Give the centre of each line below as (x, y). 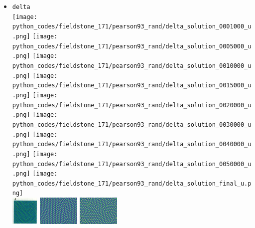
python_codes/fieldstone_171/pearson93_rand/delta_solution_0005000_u (132, 46)
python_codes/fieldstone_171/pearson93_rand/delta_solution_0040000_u (132, 144)
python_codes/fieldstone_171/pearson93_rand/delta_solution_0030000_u (132, 124)
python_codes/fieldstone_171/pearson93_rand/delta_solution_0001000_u (132, 27)
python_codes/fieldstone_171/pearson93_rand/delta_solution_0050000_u (132, 164)
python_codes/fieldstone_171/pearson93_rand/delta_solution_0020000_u (132, 105)
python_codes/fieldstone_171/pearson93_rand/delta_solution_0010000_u (132, 66)
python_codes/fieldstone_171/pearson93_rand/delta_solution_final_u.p (132, 183)
